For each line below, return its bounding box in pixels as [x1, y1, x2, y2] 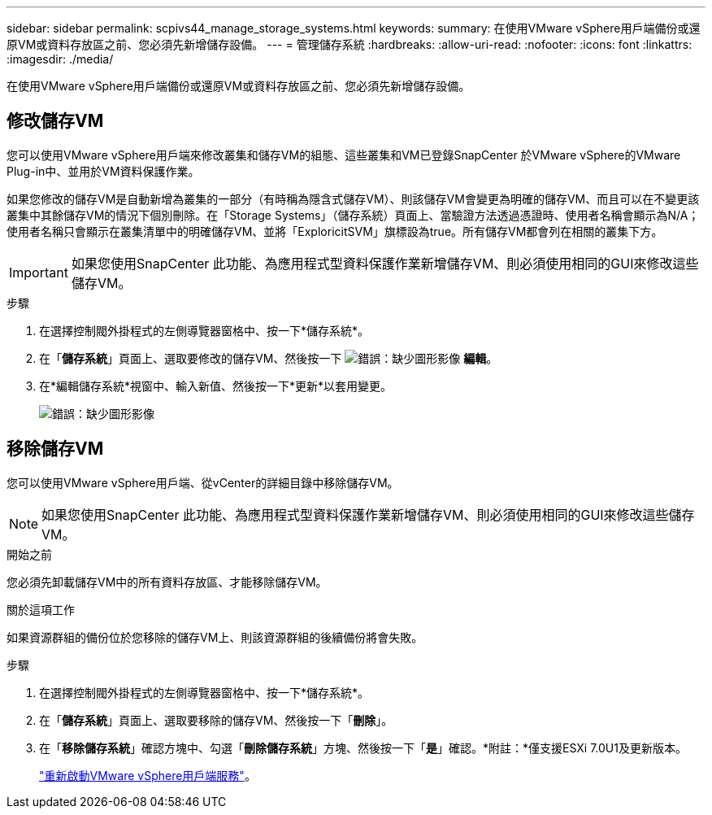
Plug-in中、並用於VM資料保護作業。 [7, 163, 200, 178]
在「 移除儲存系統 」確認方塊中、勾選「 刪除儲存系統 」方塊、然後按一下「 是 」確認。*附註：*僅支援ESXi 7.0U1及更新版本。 [39, 740, 687, 755]
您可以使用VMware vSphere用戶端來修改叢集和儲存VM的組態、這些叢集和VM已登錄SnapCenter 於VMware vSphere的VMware [7, 147, 681, 162]
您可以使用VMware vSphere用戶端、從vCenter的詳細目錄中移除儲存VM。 [7, 475, 399, 490]
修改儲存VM [7, 111, 104, 132]
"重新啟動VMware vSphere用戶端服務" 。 [39, 768, 256, 782]
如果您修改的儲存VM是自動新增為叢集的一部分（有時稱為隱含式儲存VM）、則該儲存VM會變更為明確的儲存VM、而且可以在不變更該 [7, 191, 700, 206]
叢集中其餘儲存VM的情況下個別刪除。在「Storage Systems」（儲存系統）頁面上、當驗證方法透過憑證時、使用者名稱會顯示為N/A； [7, 207, 700, 222]
